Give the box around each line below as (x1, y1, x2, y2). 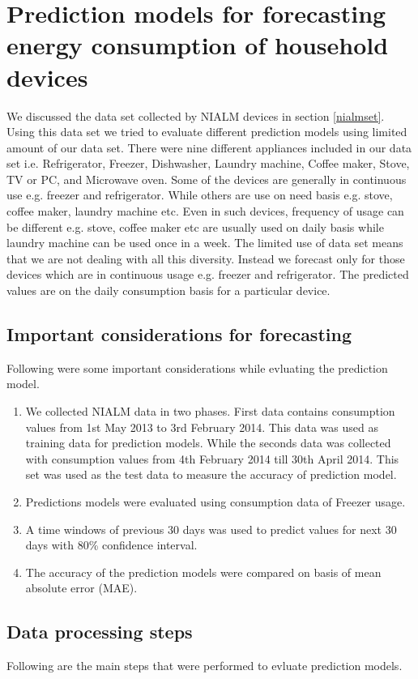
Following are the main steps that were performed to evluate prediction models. (6, 657, 403, 674)
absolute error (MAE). (25, 579, 138, 596)
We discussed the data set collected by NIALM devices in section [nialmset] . (6, 107, 385, 124)
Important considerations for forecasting (6, 322, 352, 347)
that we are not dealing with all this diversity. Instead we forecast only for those (6, 250, 405, 267)
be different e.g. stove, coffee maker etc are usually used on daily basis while (6, 218, 384, 235)
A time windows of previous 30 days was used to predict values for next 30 (25, 520, 397, 537)
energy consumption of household (6, 28, 389, 62)
